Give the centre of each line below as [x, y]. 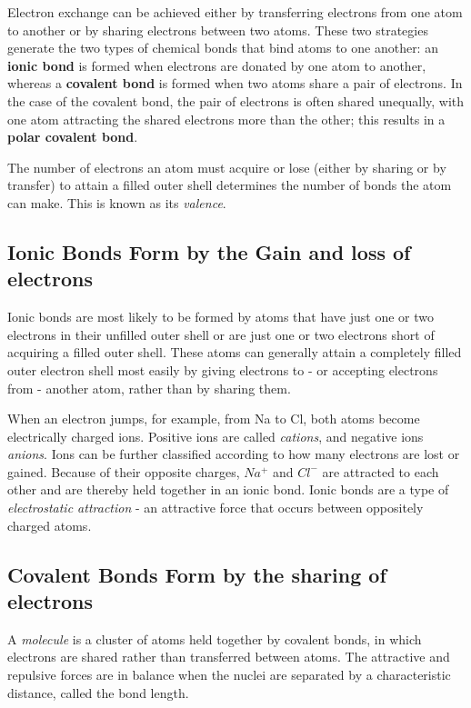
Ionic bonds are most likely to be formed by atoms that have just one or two [220, 317]
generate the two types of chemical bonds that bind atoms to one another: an [223, 48]
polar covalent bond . [73, 137]
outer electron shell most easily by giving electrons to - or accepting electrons [223, 369]
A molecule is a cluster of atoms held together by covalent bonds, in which [215, 638]
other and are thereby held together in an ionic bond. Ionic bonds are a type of [228, 489]
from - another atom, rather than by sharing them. [149, 388]
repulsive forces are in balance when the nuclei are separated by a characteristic [229, 675]
